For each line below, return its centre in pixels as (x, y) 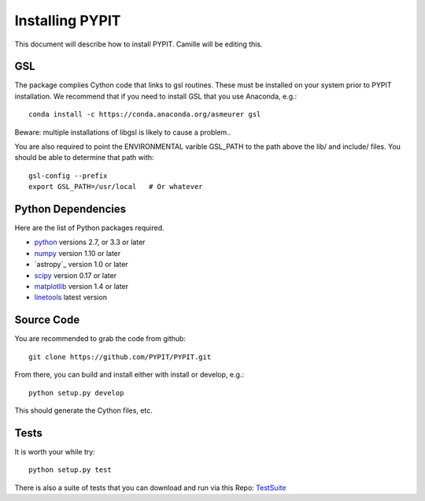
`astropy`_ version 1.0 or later (81, 265)
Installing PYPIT (68, 20)
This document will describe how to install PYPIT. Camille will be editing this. (139, 44)
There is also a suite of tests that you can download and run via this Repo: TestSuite (150, 488)
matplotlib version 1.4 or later (81, 287)
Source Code (47, 320)
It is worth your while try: (55, 451)
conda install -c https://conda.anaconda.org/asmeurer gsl (145, 115)
